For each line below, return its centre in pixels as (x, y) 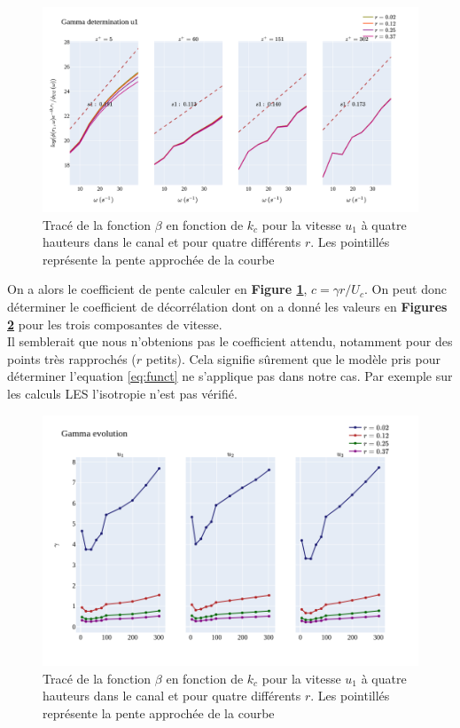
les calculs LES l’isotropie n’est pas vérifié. (122, 393)
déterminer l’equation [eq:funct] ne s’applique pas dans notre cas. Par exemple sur (230, 376)
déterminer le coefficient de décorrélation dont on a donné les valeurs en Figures (227, 307)
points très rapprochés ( (72, 358)
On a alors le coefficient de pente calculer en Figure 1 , (157, 289)
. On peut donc (405, 289)
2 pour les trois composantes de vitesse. (115, 324)
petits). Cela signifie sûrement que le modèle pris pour (293, 358)
